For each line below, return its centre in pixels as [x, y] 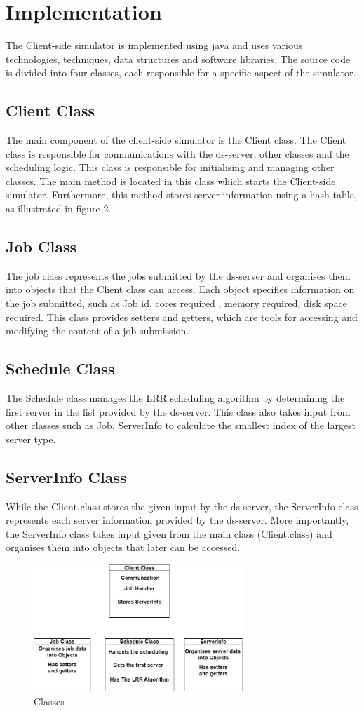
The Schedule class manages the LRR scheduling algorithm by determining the [175, 398]
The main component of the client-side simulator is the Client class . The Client [176, 140]
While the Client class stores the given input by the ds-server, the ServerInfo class [182, 506]
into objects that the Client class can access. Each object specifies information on [180, 289]
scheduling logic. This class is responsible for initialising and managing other [170, 167]
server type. [31, 439]
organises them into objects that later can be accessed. [123, 547]
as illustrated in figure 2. [59, 209]
